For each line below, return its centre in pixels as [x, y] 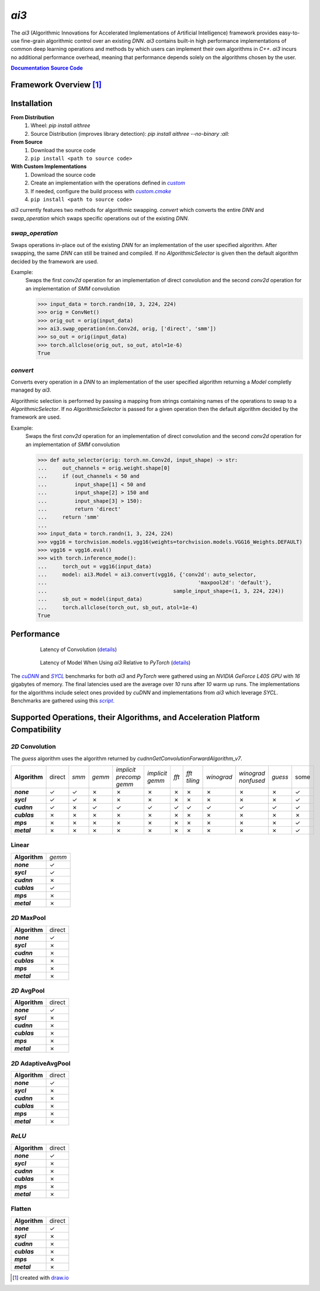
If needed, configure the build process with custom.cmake [101, 191]
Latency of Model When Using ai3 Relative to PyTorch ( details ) [115, 663]
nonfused [252, 780]
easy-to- [289, 33]
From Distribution [33, 118]
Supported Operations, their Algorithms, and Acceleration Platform [135, 717]
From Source [27, 142]
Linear [20, 845]
